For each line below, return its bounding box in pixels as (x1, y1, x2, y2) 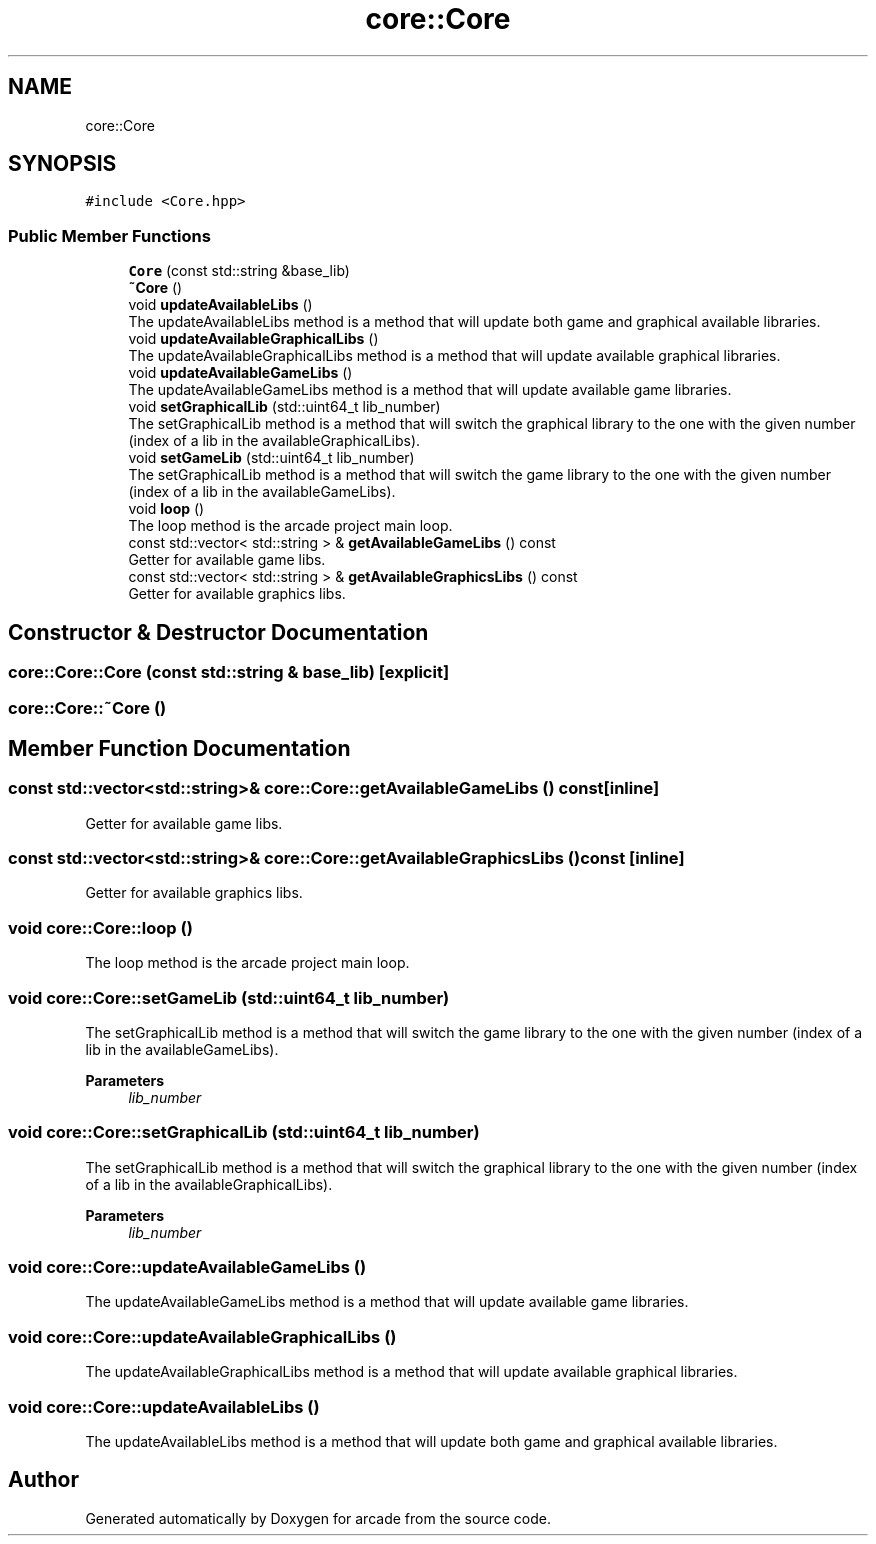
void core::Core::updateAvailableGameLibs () (8, 1257, 367, 1277)
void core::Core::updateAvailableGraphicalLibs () (8, 1326, 397, 1347)
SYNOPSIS (8, 151, 117, 177)
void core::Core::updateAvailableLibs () (8, 1396, 320, 1417)
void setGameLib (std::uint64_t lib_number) (128, 449, 415, 467)
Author (8, 1467, 79, 1493)
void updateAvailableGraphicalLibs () (128, 330, 379, 348)
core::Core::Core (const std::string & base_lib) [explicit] (8, 662, 450, 683)
